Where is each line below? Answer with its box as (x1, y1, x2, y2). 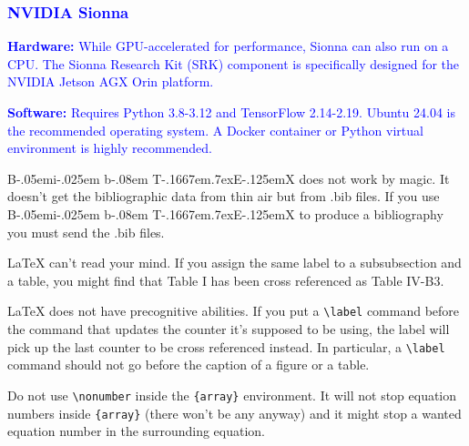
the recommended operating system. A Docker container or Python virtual (7, 120, 423, 139)
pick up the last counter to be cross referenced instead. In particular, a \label (7, 337, 445, 356)
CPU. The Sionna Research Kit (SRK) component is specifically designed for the (7, 54, 460, 73)
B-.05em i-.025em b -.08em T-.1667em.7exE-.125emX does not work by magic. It (7, 168, 450, 188)
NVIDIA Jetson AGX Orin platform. (7, 72, 214, 91)
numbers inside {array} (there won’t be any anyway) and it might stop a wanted (7, 403, 462, 422)
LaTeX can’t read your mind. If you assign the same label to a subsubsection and (7, 253, 462, 272)
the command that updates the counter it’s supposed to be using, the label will (7, 319, 450, 338)
